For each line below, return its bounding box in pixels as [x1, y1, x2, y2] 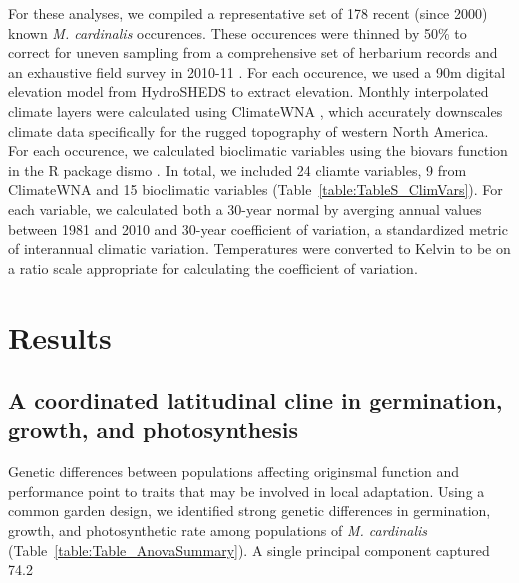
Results [8, 316, 112, 357]
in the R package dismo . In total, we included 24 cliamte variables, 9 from [8, 159, 467, 180]
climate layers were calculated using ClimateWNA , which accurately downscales [8, 100, 503, 121]
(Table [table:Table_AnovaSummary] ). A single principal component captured [8, 539, 490, 560]
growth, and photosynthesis [8, 414, 299, 445]
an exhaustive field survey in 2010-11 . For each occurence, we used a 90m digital [8, 61, 506, 82]
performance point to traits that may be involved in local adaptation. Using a [8, 480, 485, 501]
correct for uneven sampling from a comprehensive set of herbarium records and [8, 42, 498, 63]
